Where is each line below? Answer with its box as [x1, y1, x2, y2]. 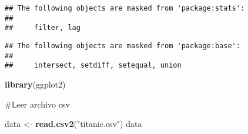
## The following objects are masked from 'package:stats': [5, 4, 245, 12]
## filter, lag [5, 24, 81, 32]
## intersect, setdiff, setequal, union [5, 61, 182, 70]
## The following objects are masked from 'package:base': [5, 41, 240, 50]
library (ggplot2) [5, 78, 66, 90]
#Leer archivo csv [5, 98, 70, 110]
